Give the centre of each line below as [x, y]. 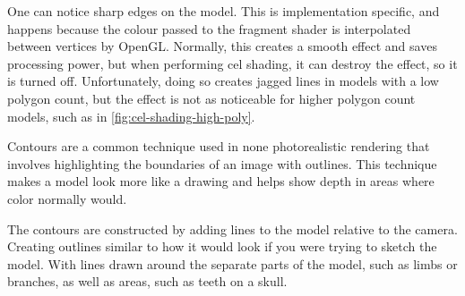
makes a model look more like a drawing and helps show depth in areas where [221, 181]
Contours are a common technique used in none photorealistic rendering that [219, 146]
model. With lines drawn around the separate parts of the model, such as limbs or [232, 263]
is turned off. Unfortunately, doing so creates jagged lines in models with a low [223, 81]
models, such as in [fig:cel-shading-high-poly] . [131, 116]
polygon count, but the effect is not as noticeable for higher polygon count [211, 98]
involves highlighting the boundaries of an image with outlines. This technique [222, 163]
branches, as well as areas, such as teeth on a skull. [147, 281]
